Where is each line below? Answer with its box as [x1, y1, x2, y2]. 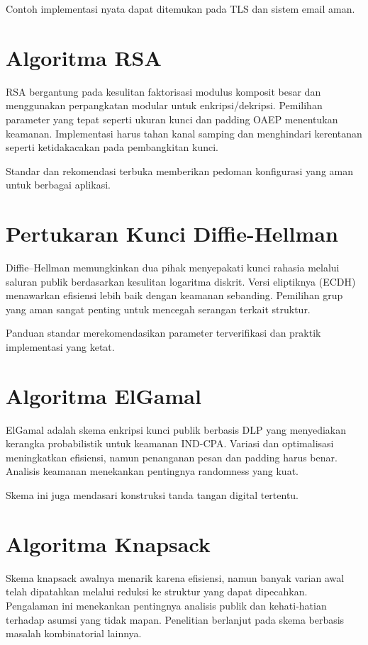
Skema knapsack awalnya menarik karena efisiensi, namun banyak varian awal [6, 570, 345, 585]
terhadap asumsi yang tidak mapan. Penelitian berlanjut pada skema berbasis [6, 612, 345, 627]
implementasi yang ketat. [6, 339, 115, 354]
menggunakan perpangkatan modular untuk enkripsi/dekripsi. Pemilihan [6, 98, 323, 113]
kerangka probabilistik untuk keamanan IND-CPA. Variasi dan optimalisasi [6, 436, 334, 451]
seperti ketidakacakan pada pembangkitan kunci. [6, 140, 218, 155]
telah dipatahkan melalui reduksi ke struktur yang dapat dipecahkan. [6, 584, 308, 599]
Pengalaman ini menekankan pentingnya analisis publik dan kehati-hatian [6, 598, 327, 612]
